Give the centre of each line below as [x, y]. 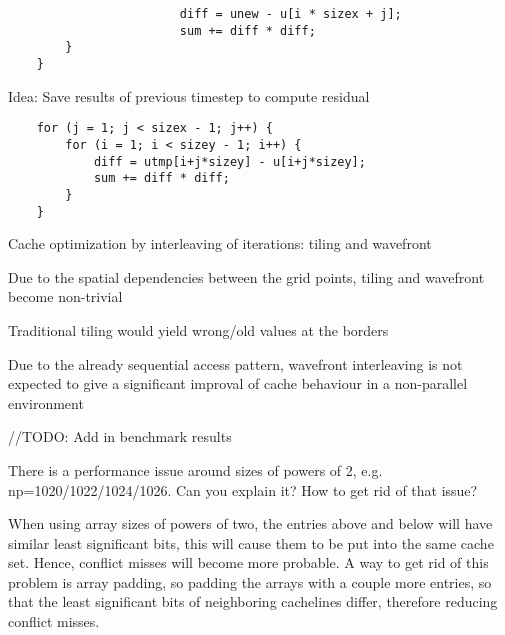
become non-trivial [65, 296]
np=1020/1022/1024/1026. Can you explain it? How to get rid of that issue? [243, 489]
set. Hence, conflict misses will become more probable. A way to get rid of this [248, 562]
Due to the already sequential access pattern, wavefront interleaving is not [235, 363]
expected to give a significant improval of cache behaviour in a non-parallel [238, 383]
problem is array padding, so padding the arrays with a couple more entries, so [250, 581]
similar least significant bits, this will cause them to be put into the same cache [251, 542]
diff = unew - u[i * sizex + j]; [290, 14]
